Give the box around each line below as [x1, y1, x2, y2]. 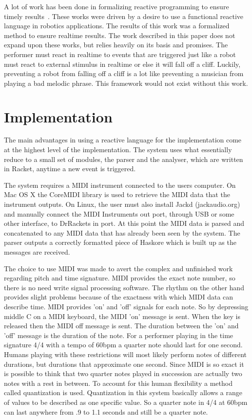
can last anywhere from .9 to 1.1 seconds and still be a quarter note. [4, 406, 208, 417]
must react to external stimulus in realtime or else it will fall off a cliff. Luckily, [4, 59, 241, 69]
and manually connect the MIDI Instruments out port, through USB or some [4, 208, 234, 219]
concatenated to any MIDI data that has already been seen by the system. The [4, 227, 240, 238]
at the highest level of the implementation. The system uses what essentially [4, 144, 232, 155]
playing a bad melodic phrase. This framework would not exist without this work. [4, 78, 248, 88]
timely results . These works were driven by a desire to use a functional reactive [4, 11, 244, 21]
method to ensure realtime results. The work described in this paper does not [4, 30, 235, 40]
